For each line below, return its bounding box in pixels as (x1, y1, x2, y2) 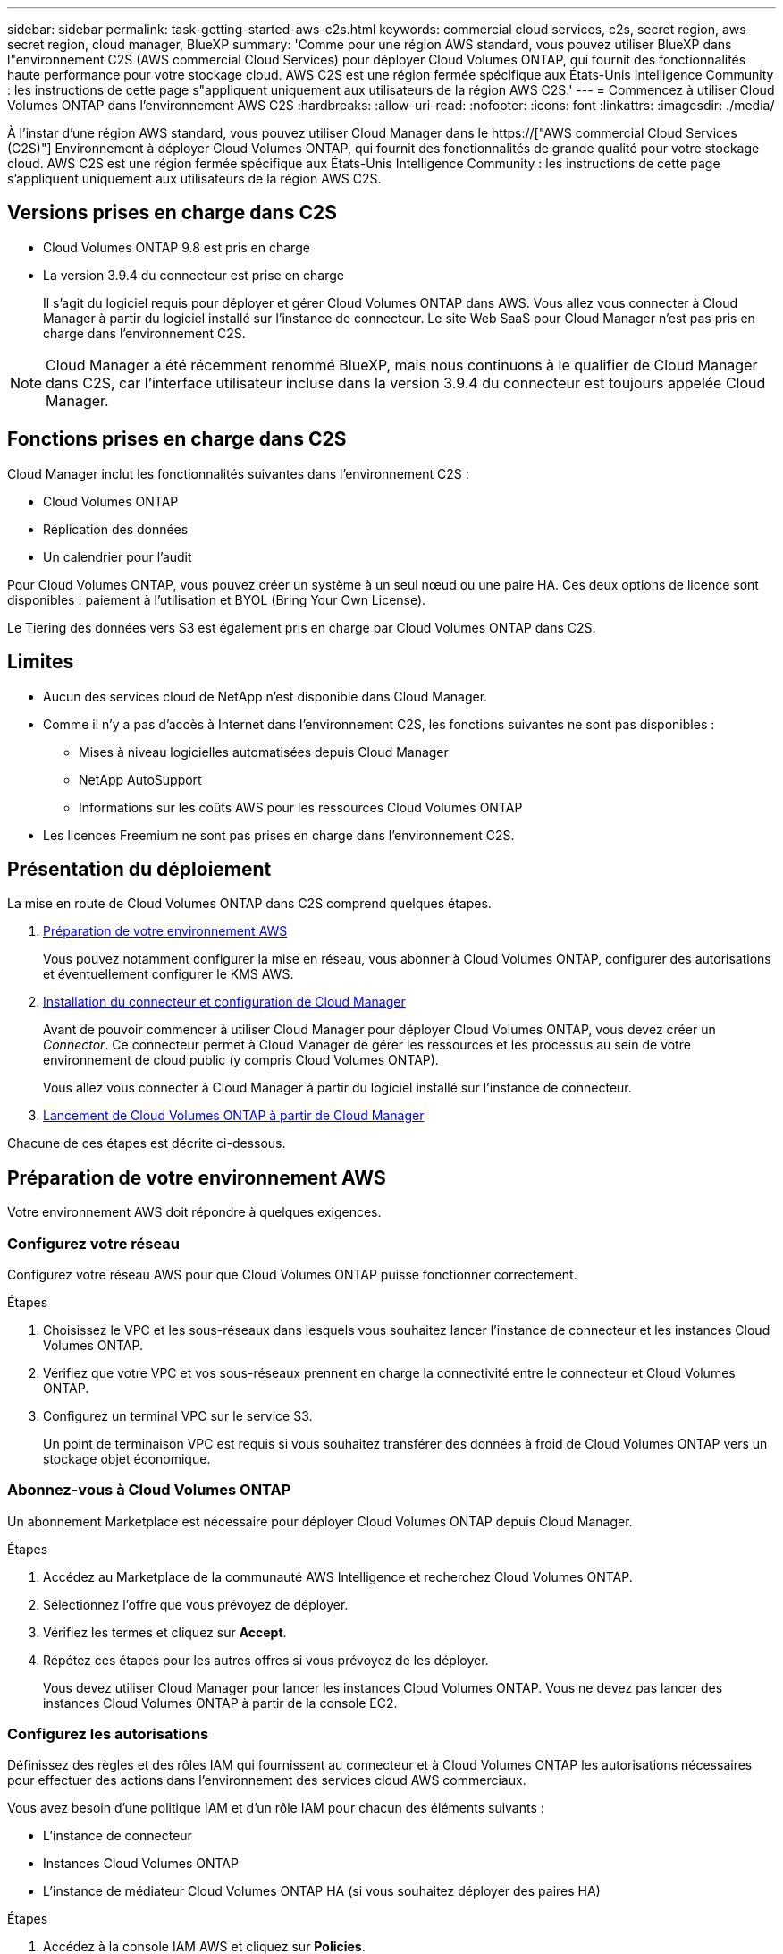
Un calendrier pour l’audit (43, 548, 192, 565)
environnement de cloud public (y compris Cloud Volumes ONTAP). (43, 1052, 439, 1068)
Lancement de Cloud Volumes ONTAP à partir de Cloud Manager (43, 1108, 425, 1124)
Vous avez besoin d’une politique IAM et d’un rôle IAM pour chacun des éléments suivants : (7, 1800, 544, 1816)
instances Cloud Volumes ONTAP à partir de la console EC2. (43, 1695, 398, 1711)
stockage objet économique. (43, 1450, 211, 1466)
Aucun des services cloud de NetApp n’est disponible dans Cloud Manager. (43, 688, 488, 704)
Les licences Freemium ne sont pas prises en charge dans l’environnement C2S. (43, 827, 515, 843)
